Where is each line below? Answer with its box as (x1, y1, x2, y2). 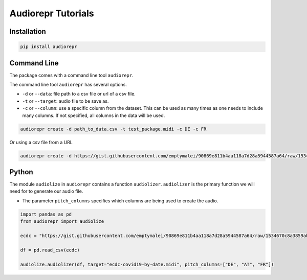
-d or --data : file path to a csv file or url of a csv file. (22, 91, 136, 97)
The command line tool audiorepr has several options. (9, 82, 127, 88)
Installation (9, 27, 46, 36)
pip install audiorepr (20, 44, 77, 50)
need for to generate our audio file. (9, 188, 83, 194)
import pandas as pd (20, 211, 72, 217)
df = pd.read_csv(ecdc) (20, 247, 80, 253)
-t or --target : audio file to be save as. (22, 98, 109, 104)
